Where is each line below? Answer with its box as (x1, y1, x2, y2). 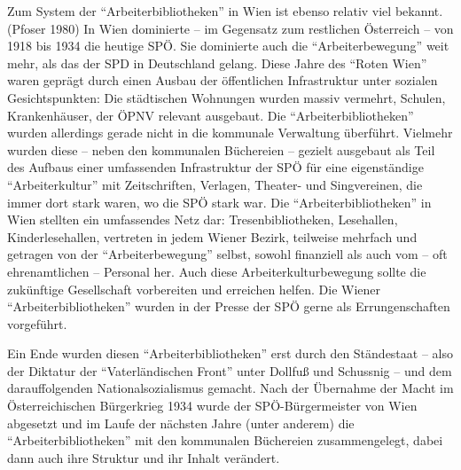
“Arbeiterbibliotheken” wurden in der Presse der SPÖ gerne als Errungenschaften (7, 297, 450, 316)
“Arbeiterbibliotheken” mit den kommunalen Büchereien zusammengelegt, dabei (7, 431, 443, 450)
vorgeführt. (7, 314, 67, 333)
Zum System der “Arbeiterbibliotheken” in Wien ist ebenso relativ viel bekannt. (7, 2, 443, 20)
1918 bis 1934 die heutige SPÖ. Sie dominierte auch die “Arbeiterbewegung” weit (7, 36, 449, 55)
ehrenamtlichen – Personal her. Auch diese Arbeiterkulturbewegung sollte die (7, 262, 426, 280)
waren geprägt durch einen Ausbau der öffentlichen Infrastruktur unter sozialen (7, 71, 438, 90)
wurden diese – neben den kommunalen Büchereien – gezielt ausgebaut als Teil (7, 140, 435, 159)
